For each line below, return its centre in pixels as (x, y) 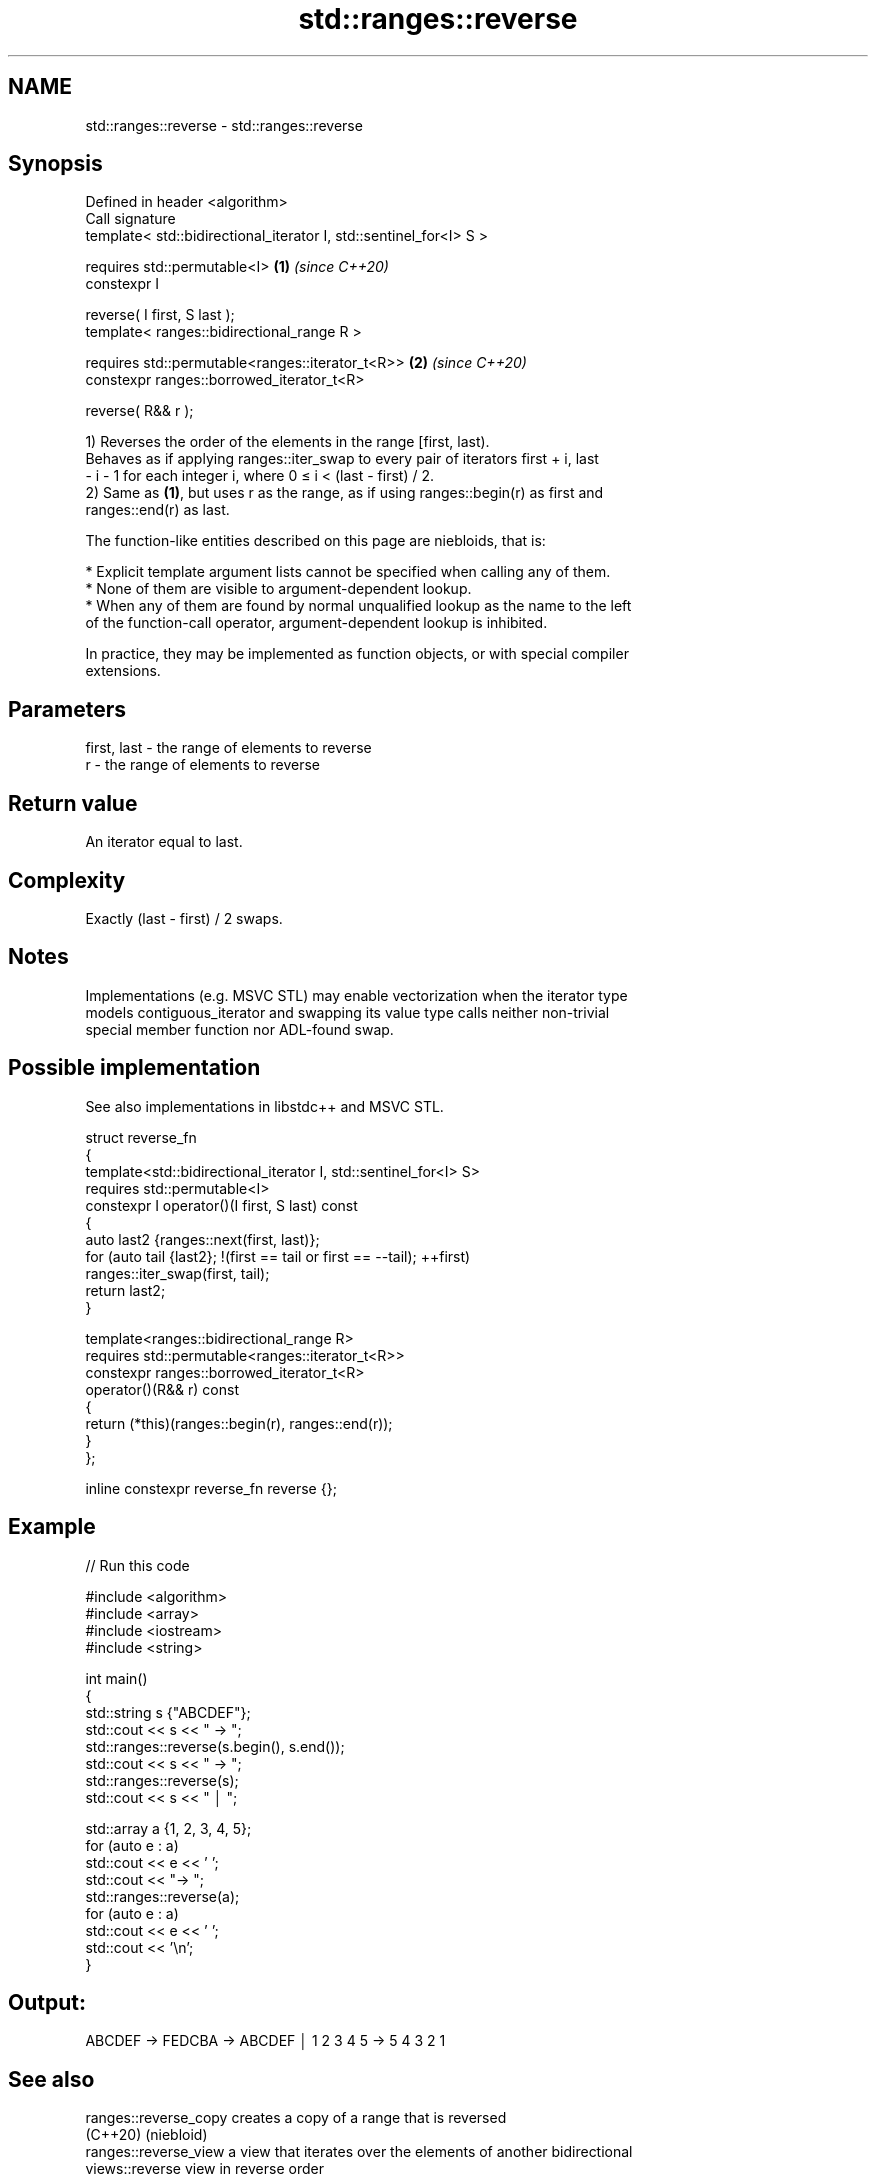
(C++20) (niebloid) (146, 2135)
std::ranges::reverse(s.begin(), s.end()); (215, 1746)
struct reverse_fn (141, 1137)
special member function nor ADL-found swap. (239, 1029)
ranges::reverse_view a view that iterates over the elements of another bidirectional (359, 2152)
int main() (116, 1678)
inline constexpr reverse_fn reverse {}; (211, 1488)
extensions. (123, 671)
